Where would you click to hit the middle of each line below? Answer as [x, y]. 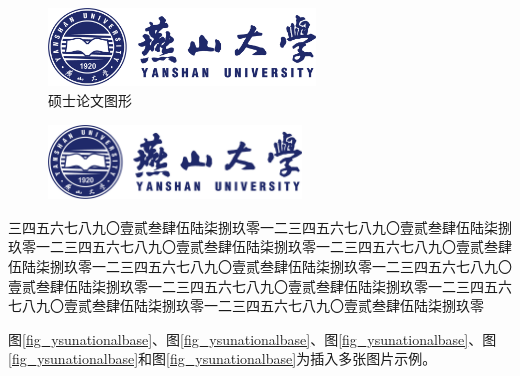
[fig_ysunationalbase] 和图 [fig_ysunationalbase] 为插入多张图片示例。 [222, 358]
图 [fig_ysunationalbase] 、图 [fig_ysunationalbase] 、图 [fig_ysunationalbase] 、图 [252, 338]
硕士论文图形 [90, 100]
